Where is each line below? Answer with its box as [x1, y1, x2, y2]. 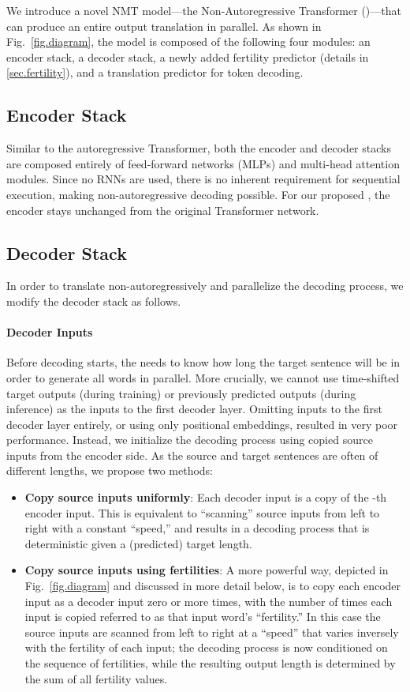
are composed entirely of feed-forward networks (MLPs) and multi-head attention [6, 155, 400, 171]
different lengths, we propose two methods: [6, 462, 214, 479]
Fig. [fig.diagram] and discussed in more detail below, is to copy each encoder [24, 577, 401, 594]
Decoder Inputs [6, 324, 93, 340]
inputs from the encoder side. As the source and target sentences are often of [6, 446, 378, 463]
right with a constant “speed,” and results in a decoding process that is [24, 520, 370, 536]
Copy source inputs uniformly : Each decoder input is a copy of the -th [24, 489, 387, 506]
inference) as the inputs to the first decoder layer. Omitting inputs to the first [6, 401, 382, 417]
